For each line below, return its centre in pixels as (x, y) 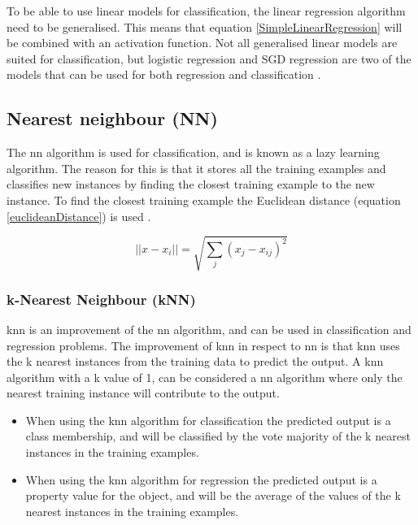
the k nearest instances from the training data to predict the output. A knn (195, 361)
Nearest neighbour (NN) (112, 118)
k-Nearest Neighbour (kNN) (101, 299)
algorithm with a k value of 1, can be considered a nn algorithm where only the (205, 377)
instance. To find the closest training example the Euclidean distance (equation (204, 200)
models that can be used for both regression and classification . (164, 74)
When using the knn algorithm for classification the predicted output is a (208, 420)
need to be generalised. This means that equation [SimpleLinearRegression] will (205, 26)
